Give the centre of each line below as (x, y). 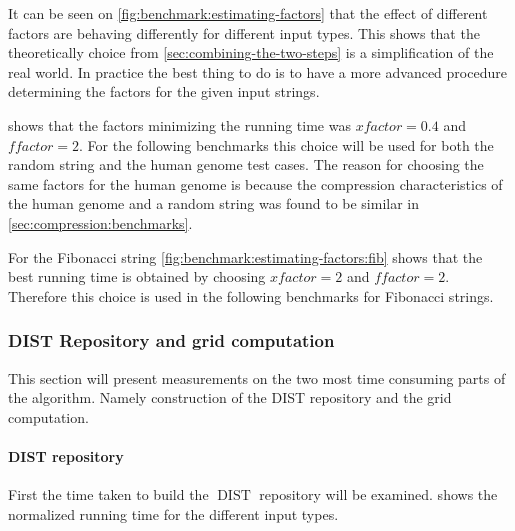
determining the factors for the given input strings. (164, 91)
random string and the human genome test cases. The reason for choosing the (246, 164)
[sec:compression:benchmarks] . (100, 222)
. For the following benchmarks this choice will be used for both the (286, 144)
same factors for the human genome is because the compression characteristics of (255, 183)
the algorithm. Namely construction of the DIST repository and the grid (230, 397)
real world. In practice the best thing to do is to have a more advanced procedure (257, 71)
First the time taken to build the (108, 494)
